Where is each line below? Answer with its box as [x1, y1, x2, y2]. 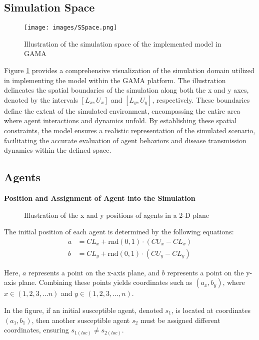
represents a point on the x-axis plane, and [28, 267, 160, 277]
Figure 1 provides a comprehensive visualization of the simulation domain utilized [4, 65, 254, 76]
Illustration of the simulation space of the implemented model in [24, 38, 221, 49]
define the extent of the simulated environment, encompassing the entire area [4, 105, 240, 116]
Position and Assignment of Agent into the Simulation [4, 193, 195, 203]
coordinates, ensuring [4, 324, 69, 335]
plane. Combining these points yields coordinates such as [18, 277, 192, 287]
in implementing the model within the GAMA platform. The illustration [4, 75, 226, 85]
